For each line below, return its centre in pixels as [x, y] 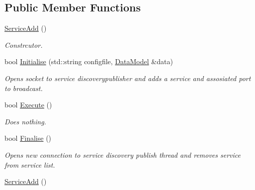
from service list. [30, 164]
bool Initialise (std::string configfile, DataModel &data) [89, 61]
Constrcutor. [24, 45]
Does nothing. [25, 121]
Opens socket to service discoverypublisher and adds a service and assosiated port [128, 78]
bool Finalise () [28, 138]
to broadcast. [24, 88]
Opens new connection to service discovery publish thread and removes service [123, 154]
